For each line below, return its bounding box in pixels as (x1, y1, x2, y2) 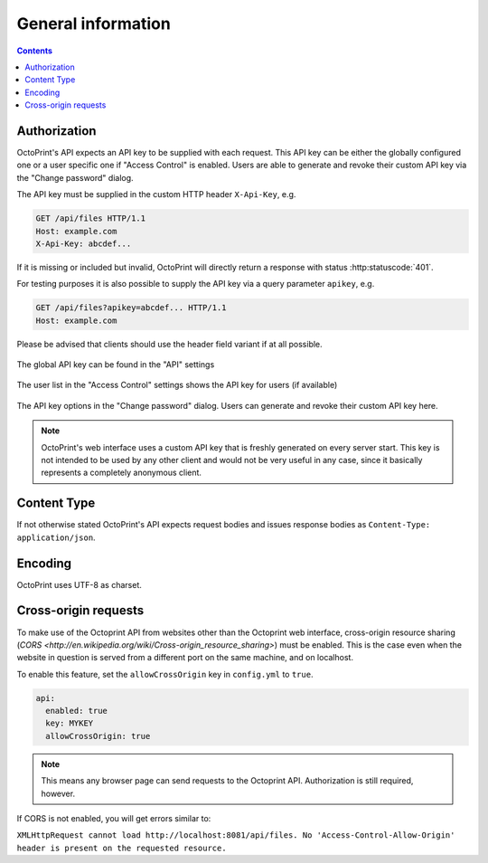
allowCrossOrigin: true (45, 731, 151, 741)
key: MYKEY (45, 718, 94, 728)
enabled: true (45, 706, 108, 716)
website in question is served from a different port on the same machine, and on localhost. (16, 652, 354, 663)
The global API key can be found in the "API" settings (16, 359, 215, 370)
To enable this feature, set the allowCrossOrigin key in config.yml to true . (16, 669, 314, 679)
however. (41, 788, 76, 799)
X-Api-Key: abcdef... (35, 238, 132, 249)
